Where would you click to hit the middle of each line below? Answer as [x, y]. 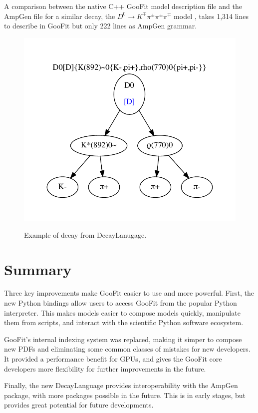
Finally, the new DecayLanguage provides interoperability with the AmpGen [121, 385]
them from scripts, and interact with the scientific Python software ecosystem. [124, 322]
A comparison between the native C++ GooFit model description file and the [123, 6]
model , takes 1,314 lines [211, 16]
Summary [38, 269]
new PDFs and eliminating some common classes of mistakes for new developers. [127, 349]
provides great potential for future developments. [79, 405]
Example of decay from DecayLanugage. [85, 234]
